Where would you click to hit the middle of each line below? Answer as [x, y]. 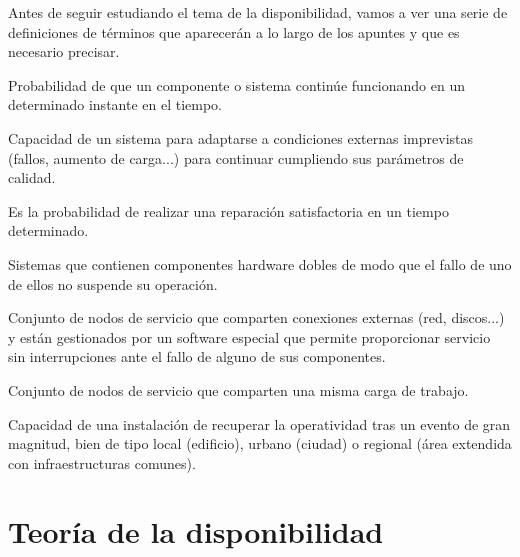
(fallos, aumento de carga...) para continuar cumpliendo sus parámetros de [236, 157]
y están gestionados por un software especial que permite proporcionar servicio [249, 336]
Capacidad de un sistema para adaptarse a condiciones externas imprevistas [241, 137]
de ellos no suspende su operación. [113, 283]
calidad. [32, 177]
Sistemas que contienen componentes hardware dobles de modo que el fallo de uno [260, 263]
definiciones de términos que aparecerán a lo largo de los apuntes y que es [234, 31]
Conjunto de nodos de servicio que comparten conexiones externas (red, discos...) [256, 317]
